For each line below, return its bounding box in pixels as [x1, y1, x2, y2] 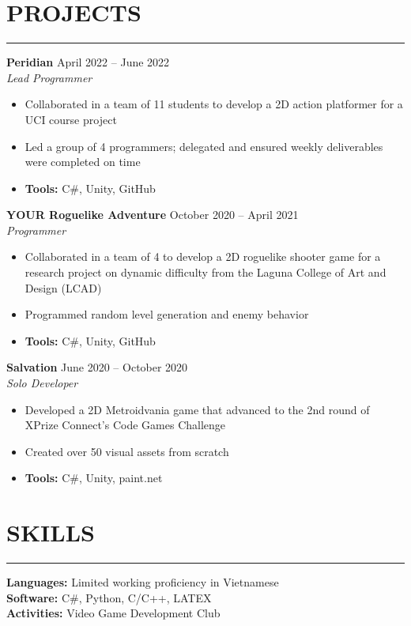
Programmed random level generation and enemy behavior [25, 306, 309, 322]
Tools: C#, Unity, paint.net [25, 469, 163, 486]
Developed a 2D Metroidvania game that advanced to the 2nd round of [25, 401, 370, 417]
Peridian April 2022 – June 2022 [6, 54, 170, 70]
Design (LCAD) [25, 279, 102, 296]
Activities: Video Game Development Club [6, 605, 221, 621]
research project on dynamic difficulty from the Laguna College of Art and [25, 264, 386, 281]
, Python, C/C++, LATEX [78, 589, 212, 605]
